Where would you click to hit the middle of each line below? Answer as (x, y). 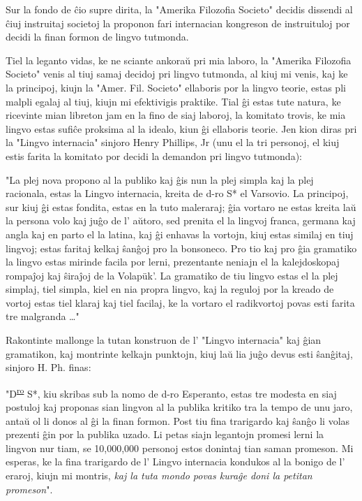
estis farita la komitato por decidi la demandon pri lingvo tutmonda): (154, 155)
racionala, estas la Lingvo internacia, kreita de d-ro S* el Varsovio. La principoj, (177, 193)
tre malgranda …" (43, 316)
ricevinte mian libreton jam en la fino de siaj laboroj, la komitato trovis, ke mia (176, 115)
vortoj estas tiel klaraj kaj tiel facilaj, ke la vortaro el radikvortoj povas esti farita (180, 302)
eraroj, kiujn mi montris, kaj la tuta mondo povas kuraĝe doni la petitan (159, 475)
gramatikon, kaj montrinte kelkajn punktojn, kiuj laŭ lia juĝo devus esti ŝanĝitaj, (179, 353)
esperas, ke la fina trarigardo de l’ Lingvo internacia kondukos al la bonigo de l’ (175, 462)
